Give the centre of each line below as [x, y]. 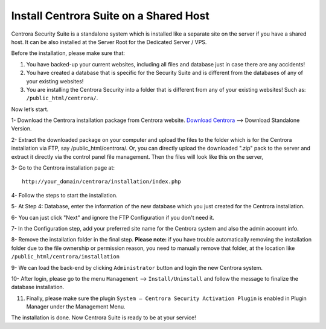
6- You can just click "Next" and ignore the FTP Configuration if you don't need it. [113, 217]
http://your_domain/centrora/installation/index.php [101, 182]
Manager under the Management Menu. [76, 307]
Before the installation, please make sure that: [68, 53]
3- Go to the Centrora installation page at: [63, 168]
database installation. [38, 287]
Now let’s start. [30, 109]
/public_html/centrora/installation [66, 257]
